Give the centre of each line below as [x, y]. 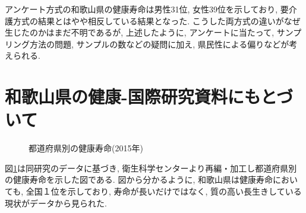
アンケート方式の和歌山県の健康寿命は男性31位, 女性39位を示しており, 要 [147, 9]
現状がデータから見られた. [56, 203]
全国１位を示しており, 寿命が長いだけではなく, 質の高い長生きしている [164, 191]
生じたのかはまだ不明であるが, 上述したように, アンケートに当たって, [140, 32]
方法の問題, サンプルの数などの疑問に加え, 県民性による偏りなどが [159, 44]
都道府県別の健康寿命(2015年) [86, 148]
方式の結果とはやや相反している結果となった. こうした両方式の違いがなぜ [157, 20]
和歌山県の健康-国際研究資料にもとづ [149, 96]
